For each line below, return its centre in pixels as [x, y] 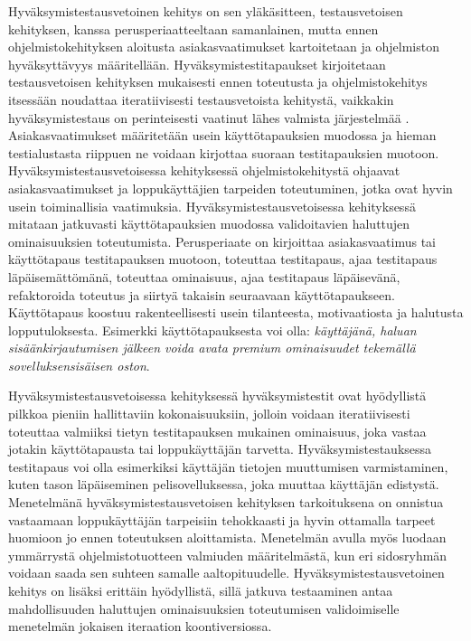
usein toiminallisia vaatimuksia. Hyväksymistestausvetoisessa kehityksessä [212, 206]
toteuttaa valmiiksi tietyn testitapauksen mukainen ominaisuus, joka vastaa [217, 431]
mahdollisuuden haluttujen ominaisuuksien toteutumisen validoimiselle [204, 608]
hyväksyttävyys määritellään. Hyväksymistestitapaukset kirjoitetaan [197, 64]
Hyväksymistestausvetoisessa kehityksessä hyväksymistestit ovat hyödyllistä [217, 396]
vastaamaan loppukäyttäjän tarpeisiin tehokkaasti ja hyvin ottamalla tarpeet [222, 519]
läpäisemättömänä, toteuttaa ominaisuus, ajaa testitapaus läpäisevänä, [204, 276]
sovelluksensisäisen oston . [79, 365]
